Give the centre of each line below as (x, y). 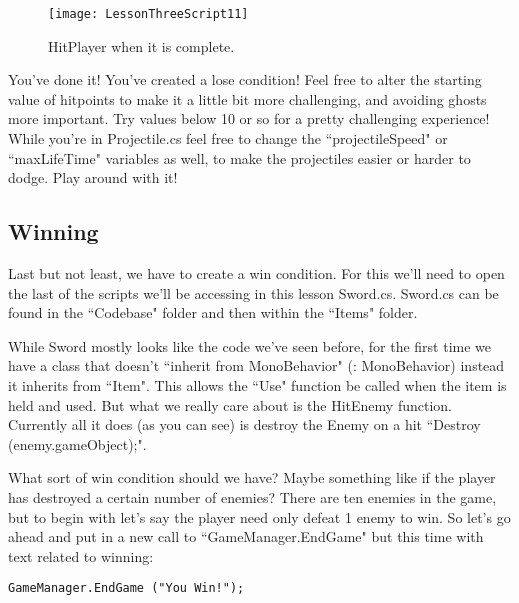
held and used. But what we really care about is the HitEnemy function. (230, 404)
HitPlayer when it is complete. (141, 45)
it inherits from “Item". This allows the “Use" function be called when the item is (257, 384)
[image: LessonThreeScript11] (148, 14)
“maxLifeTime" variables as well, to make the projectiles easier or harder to (239, 157)
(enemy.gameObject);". (77, 443)
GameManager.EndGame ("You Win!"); (126, 588)
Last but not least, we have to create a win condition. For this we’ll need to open (256, 273)
